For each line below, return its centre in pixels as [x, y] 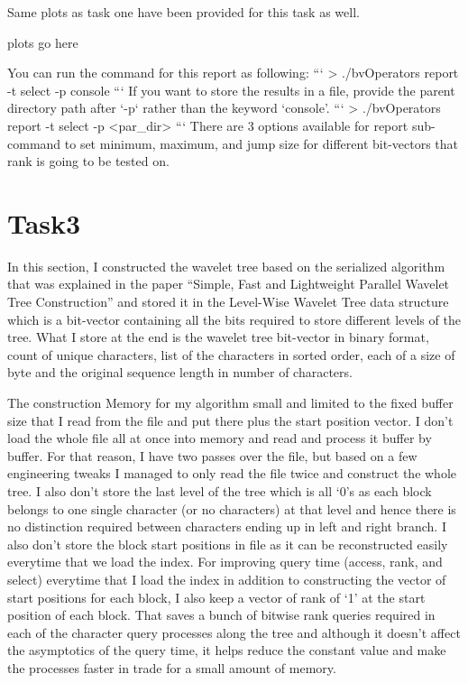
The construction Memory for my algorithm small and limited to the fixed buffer [230, 403]
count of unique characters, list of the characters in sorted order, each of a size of [231, 354]
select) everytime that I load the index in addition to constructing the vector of [227, 579]
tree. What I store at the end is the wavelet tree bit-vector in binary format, [218, 337]
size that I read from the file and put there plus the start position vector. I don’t [230, 420]
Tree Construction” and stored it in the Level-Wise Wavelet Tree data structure [228, 302]
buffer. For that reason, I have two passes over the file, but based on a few [212, 455]
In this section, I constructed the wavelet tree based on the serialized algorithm [226, 266]
